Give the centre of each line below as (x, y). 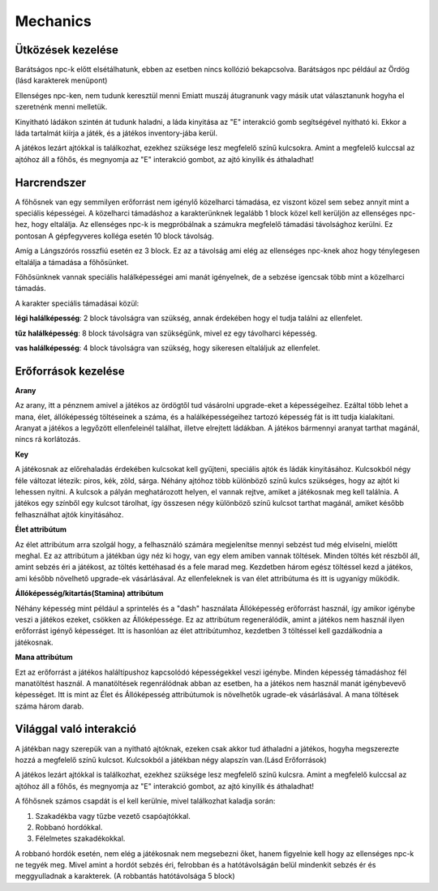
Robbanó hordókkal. (69, 827)
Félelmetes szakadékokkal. (80, 838)
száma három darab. (49, 706)
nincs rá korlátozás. (48, 439)
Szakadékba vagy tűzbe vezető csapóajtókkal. (113, 816)
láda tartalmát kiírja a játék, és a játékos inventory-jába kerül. (116, 133)
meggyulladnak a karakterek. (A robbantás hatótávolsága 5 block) (125, 876)
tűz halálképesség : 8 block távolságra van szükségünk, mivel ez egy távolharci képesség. (166, 333)
